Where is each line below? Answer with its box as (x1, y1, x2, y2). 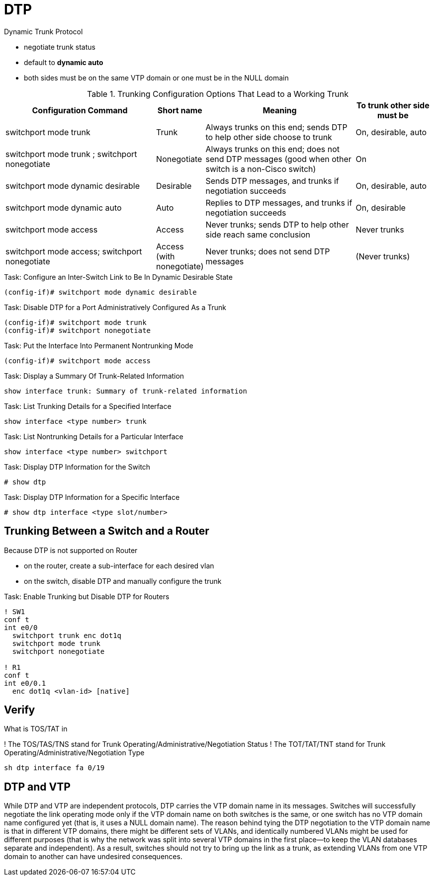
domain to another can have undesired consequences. (4, 852, 182, 861)
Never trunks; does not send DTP (205, 246, 330, 256)
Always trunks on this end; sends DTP (205, 122, 347, 132)
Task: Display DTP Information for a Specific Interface (4, 492, 180, 501)
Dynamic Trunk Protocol (4, 27, 83, 36)
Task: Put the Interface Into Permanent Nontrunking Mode (4, 341, 193, 350)
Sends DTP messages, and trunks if (205, 175, 339, 186)
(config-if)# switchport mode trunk (4, 318, 147, 326)
